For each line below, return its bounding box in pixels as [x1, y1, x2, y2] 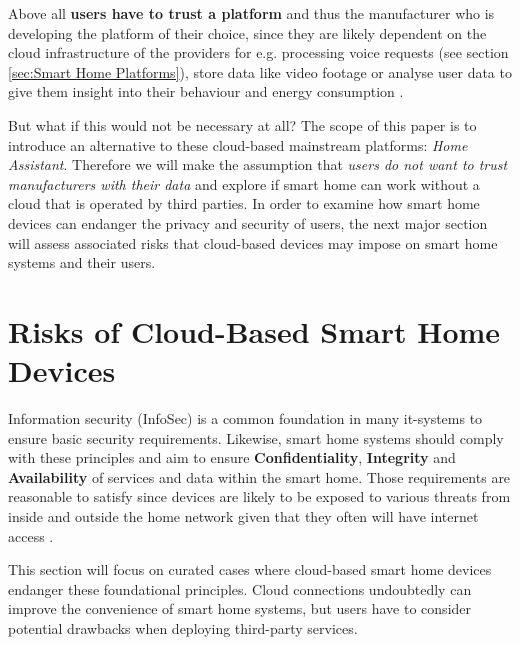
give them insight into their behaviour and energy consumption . [8, 81, 404, 102]
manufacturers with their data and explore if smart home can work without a [8, 173, 480, 194]
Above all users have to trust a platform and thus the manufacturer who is [8, 3, 495, 23]
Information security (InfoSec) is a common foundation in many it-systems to [8, 408, 483, 429]
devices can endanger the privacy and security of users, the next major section [8, 212, 488, 233]
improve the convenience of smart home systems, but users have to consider [8, 598, 472, 619]
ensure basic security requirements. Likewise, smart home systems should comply [8, 427, 504, 448]
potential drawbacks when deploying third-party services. [8, 617, 358, 638]
